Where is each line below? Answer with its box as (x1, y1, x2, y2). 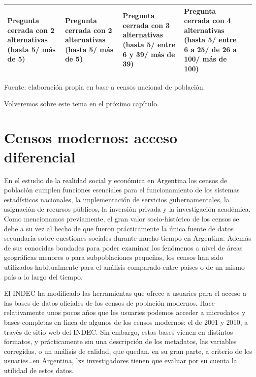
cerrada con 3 (123, 20, 170, 30)
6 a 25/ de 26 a (184, 44, 237, 54)
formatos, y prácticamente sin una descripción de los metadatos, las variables (4, 336, 237, 346)
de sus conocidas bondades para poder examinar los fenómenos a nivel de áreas (4, 242, 243, 252)
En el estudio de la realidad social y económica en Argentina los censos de (4, 175, 227, 185)
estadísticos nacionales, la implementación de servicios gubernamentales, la (4, 194, 229, 204)
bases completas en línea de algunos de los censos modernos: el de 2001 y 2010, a (4, 316, 248, 327)
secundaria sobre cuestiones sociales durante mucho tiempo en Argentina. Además (4, 233, 251, 243)
